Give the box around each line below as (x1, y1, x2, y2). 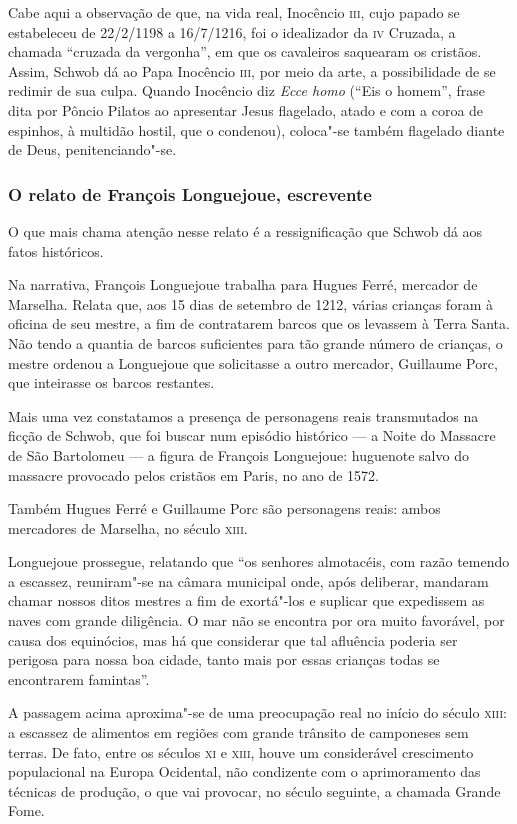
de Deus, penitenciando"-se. (8, 139, 177, 160)
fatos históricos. (8, 240, 104, 261)
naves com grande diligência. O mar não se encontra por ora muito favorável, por (8, 610, 505, 631)
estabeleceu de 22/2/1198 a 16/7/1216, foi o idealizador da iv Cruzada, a (8, 21, 456, 42)
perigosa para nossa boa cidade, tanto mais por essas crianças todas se (8, 649, 440, 670)
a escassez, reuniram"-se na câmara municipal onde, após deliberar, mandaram (8, 570, 489, 591)
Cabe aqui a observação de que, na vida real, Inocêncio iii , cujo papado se (8, 2, 460, 22)
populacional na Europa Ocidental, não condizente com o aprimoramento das (8, 761, 481, 782)
